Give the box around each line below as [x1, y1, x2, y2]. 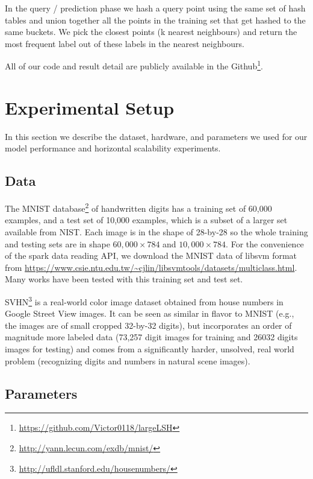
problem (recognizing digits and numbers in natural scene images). [5, 354, 250, 367]
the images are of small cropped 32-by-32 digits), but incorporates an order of [5, 319, 292, 331]
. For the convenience [226, 237, 304, 250]
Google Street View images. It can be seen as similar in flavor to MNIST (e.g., [5, 307, 294, 320]
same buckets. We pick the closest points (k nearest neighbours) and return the [5, 25, 297, 38]
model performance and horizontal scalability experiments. [5, 142, 221, 154]
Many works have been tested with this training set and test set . [5, 273, 243, 285]
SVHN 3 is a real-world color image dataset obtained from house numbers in [5, 293, 284, 308]
